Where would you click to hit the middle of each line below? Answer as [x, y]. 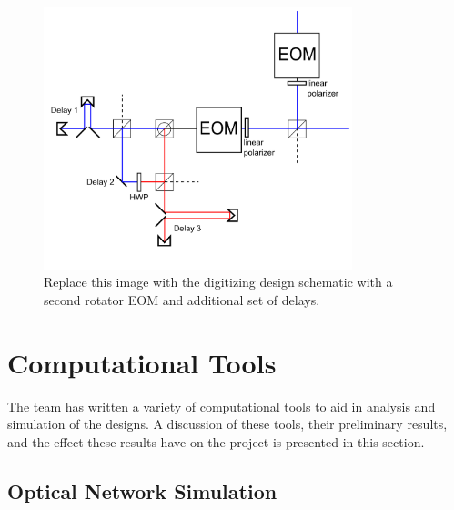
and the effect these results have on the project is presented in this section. [216, 441]
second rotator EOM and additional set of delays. [182, 299]
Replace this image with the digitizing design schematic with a [218, 282]
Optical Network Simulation [142, 490]
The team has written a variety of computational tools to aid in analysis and [222, 406]
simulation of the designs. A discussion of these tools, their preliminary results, [227, 424]
